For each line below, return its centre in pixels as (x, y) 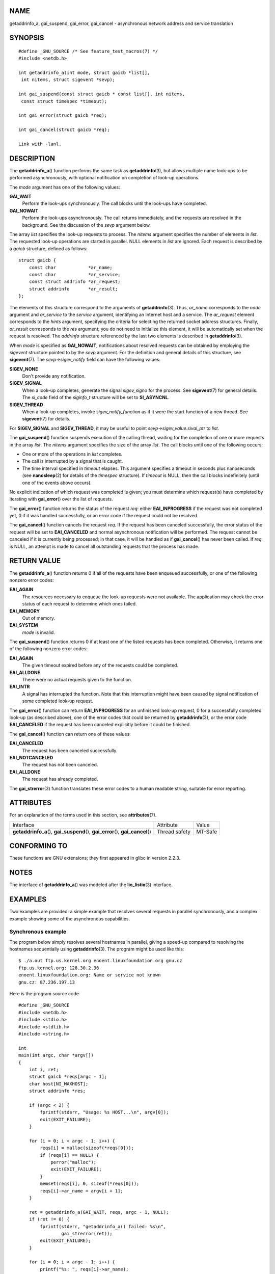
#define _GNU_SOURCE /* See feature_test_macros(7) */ (88, 51)
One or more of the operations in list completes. (72, 454)
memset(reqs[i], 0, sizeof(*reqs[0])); (90, 1184)
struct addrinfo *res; (57, 1091)
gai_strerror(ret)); (87, 1233)
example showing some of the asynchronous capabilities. (70, 919)
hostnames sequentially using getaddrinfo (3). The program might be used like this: (97, 949)
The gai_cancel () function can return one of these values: (70, 734)
